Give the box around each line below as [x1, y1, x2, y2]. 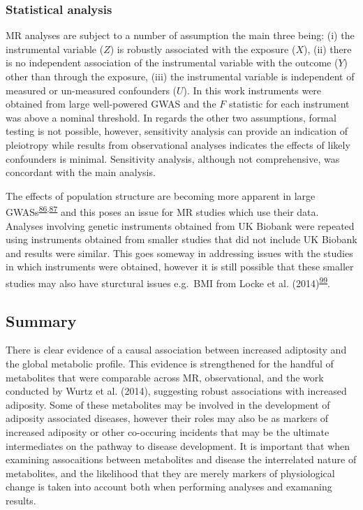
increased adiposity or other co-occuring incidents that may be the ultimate [6, 424, 329, 439]
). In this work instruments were [183, 82, 322, 97]
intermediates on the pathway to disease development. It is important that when [6, 438, 350, 453]
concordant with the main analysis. [6, 165, 156, 180]
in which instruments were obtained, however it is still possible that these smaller [6, 259, 354, 274]
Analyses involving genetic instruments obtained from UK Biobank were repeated [6, 218, 355, 233]
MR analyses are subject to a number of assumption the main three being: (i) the [6, 28, 355, 43]
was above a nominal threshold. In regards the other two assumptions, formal [6, 110, 336, 124]
